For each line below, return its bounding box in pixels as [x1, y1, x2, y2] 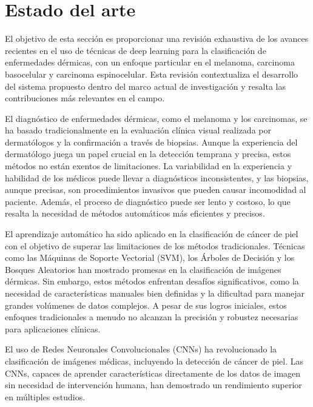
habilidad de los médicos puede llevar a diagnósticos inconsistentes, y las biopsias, [5, 171, 309, 184]
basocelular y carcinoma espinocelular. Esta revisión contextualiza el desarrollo [5, 67, 298, 80]
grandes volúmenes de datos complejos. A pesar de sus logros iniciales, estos [5, 298, 287, 311]
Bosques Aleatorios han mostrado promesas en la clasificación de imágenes [5, 263, 281, 275]
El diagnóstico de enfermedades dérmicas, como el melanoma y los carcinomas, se [5, 112, 308, 124]
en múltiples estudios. [5, 390, 86, 403]
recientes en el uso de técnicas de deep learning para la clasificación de [5, 44, 266, 56]
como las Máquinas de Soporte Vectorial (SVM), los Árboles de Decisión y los [5, 251, 295, 264]
